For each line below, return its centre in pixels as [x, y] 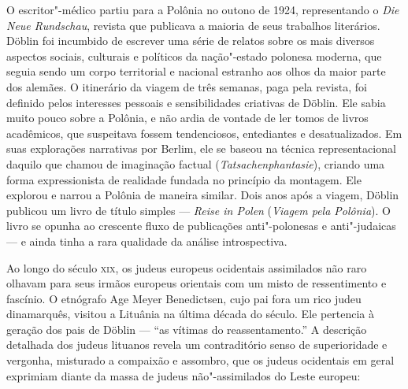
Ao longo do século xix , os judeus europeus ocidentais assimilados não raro [187, 267]
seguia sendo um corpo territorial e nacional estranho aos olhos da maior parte [196, 71]
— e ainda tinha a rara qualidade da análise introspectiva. [147, 241]
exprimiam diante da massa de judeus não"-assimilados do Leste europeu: [184, 375]
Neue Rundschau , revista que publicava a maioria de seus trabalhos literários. [193, 25]
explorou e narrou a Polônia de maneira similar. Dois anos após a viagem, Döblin [203, 195]
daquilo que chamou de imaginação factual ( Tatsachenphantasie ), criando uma [196, 163]
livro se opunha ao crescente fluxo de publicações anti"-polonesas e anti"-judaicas [201, 226]
